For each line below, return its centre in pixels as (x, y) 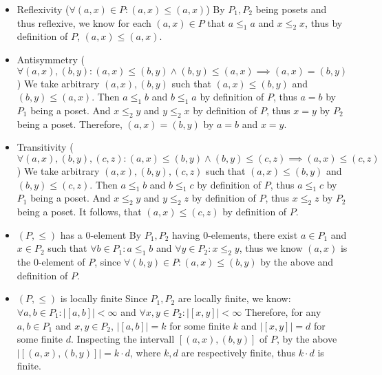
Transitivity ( (45, 147)
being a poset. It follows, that (79, 212)
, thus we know (271, 248)
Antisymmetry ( (51, 59)
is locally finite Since (104, 298)
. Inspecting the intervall (123, 339)
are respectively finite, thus (238, 352)
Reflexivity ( (43, 9)
